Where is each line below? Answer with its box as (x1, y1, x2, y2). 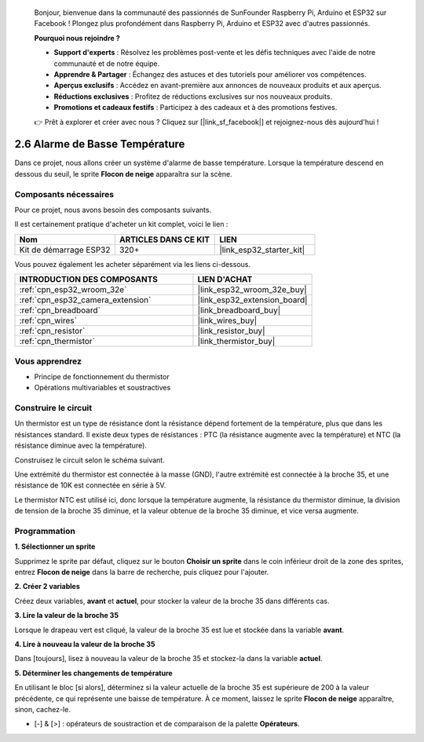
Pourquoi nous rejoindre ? (34, 33, 121, 42)
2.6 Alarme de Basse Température (14, 137, 185, 151)
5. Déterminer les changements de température (14, 668, 173, 678)
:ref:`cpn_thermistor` (19, 336, 96, 347)
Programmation (14, 525, 76, 536)
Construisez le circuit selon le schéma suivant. (14, 455, 165, 465)
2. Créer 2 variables (14, 582, 80, 591)
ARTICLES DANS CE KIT (119, 234, 210, 245)
